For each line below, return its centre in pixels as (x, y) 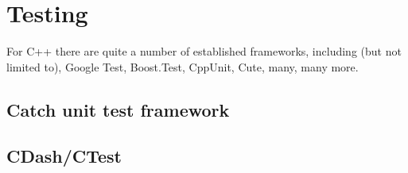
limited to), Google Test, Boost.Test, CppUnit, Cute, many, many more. (183, 66)
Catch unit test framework (118, 109)
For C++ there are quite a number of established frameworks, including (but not (204, 51)
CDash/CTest (64, 156)
